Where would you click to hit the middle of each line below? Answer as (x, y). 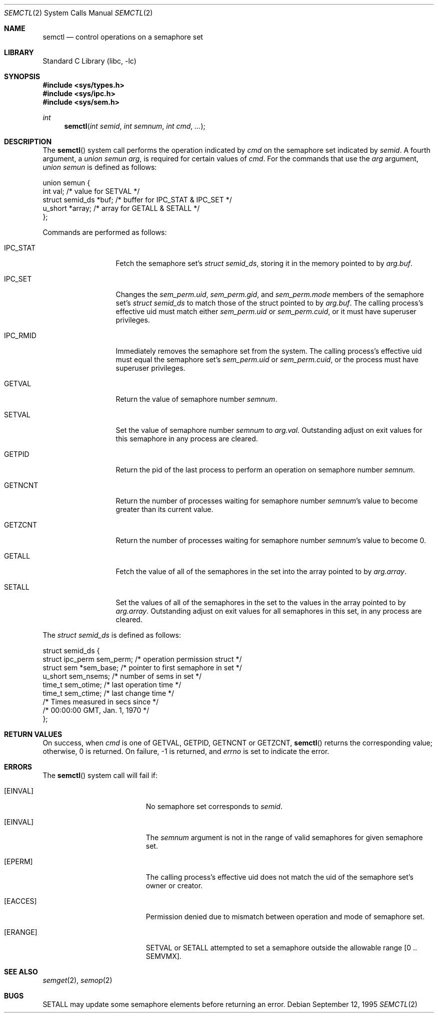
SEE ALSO (21, 972)
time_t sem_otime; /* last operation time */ (112, 685)
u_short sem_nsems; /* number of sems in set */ (122, 676)
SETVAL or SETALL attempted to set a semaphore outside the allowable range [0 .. (281, 948)
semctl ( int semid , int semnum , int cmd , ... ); (135, 126)
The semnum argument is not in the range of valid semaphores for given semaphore (284, 837)
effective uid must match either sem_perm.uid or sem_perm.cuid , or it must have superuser (266, 311)
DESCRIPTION (28, 142)
